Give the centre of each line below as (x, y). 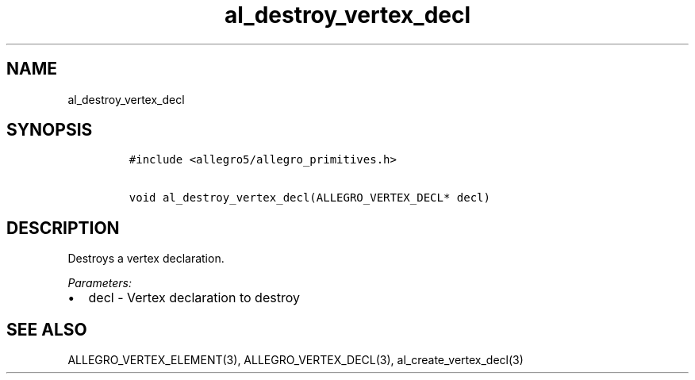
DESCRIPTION (63, 228)
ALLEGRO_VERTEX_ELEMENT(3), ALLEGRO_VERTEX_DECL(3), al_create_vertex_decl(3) (296, 360)
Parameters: (100, 283)
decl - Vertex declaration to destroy (194, 298)
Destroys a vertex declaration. (146, 259)
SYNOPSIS (50, 130)
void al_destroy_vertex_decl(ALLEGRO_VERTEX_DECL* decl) (309, 198)
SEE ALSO (47, 329)
